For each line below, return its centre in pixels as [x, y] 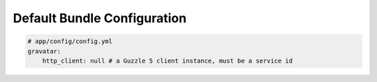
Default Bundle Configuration [100, 18]
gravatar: [44, 51]
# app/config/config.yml [70, 41]
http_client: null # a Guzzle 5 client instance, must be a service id [168, 60]
